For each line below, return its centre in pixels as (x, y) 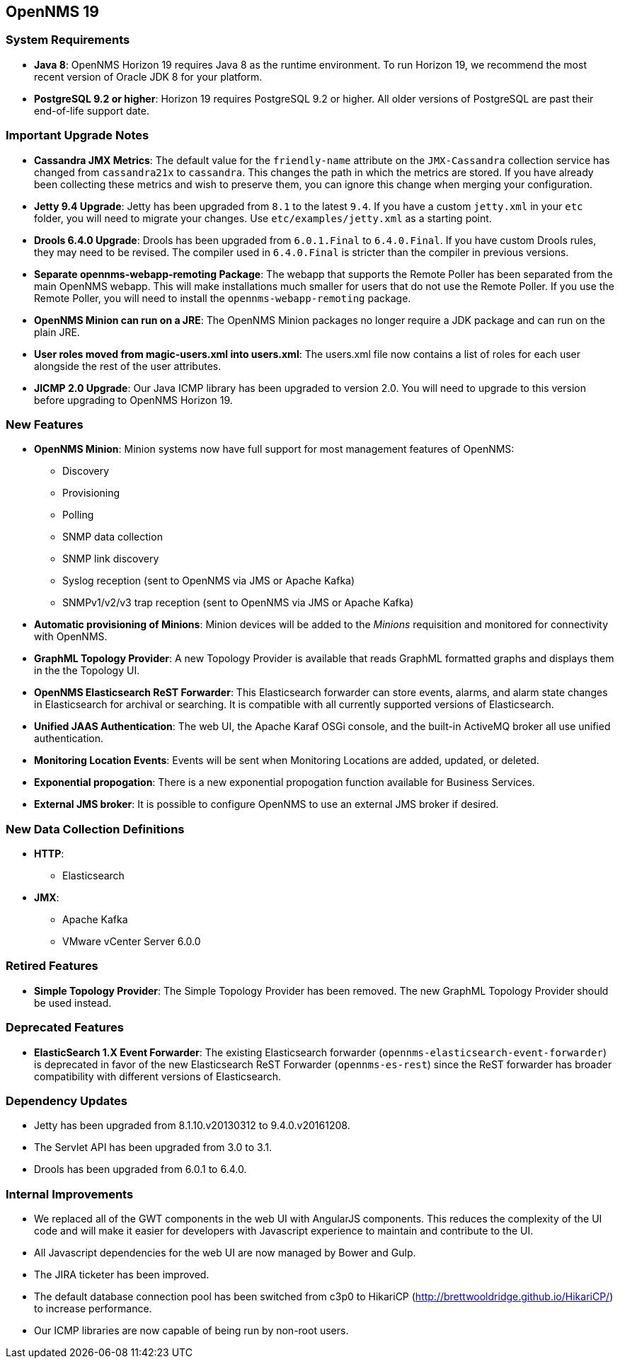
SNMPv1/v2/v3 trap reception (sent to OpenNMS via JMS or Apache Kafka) (238, 603)
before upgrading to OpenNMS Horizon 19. (133, 400)
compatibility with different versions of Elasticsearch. (158, 1076)
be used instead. (73, 1002)
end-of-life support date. (92, 110)
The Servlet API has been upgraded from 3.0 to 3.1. (153, 1148)
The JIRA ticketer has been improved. (122, 1275)
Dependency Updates (67, 1100)
